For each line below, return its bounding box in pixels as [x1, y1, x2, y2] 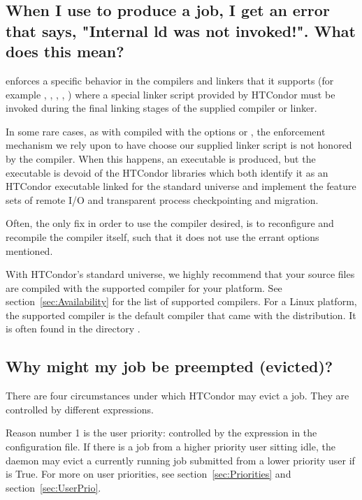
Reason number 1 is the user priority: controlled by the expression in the [6, 425, 317, 440]
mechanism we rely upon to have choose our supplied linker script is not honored [6, 138, 352, 152]
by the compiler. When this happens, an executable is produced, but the [6, 151, 316, 166]
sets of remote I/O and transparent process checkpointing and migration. [6, 192, 319, 207]
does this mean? [6, 41, 124, 62]
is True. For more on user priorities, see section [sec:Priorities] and [6, 466, 291, 481]
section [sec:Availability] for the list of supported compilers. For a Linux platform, [6, 294, 357, 309]
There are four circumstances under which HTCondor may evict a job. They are [6, 388, 349, 403]
